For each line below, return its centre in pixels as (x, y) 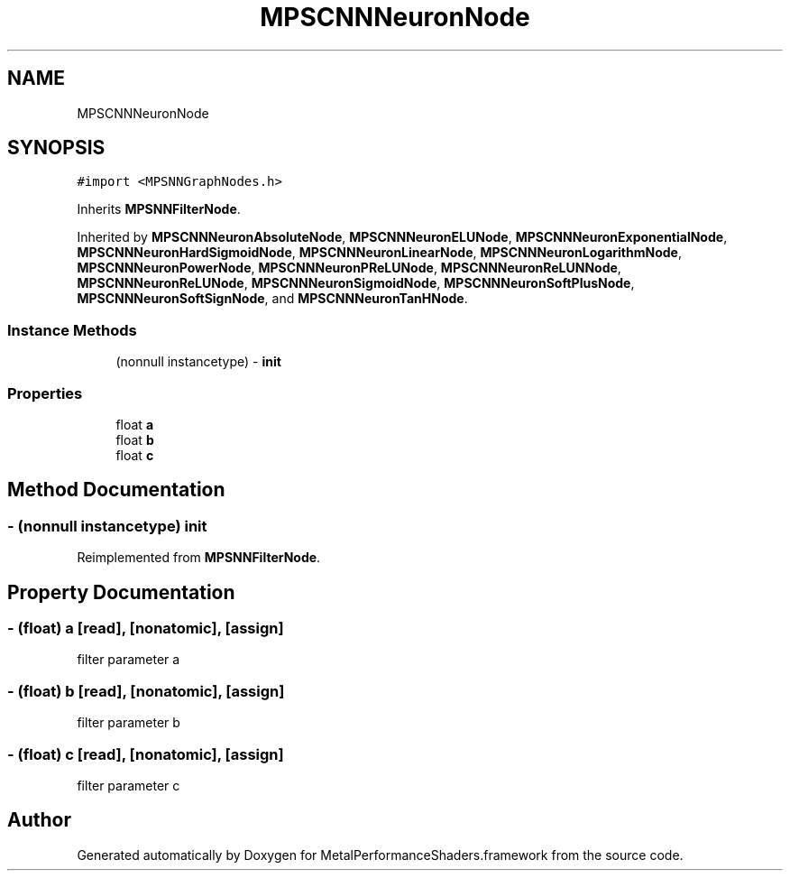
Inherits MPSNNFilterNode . (159, 209)
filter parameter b (129, 723)
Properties (45, 393)
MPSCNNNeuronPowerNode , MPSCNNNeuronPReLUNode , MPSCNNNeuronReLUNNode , (349, 268)
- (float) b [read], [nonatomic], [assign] (146, 691)
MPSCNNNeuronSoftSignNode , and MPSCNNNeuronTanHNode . (272, 299)
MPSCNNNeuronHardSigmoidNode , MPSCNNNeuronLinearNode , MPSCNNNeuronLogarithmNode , (379, 253)
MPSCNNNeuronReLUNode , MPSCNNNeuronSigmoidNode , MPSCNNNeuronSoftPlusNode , (356, 283)
